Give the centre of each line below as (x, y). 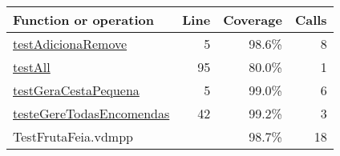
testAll (32, 67)
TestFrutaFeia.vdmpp (73, 136)
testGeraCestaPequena (76, 90)
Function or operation (83, 20)
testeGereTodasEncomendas (91, 113)
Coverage (253, 20)
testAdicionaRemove (70, 44)
